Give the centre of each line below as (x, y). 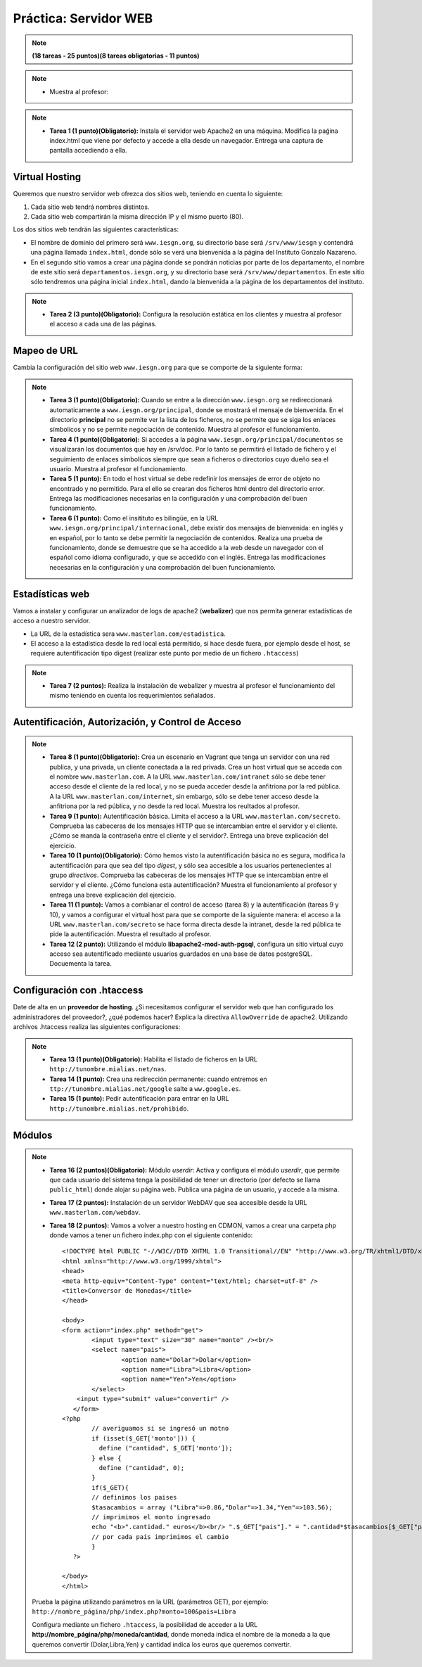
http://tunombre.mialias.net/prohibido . (119, 1109)
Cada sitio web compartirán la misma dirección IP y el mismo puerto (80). (137, 216)
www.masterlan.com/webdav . (95, 1213)
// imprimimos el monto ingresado (151, 1517)
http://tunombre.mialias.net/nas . (108, 1069)
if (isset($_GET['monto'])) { (144, 1438)
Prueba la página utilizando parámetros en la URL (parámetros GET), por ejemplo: (150, 1602)
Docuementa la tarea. (81, 964)
